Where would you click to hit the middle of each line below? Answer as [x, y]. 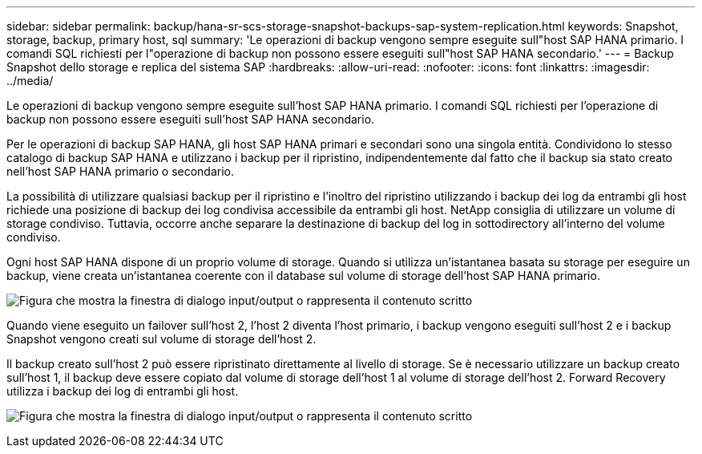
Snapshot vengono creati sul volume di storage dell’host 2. [161, 339]
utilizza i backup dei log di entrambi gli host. [123, 391]
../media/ [30, 81]
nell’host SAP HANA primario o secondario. [121, 171]
